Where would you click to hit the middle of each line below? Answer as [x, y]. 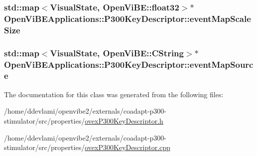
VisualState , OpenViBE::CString [117, 53]
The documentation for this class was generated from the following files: [114, 94]
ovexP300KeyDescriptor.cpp [128, 147]
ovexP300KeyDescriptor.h [124, 120]
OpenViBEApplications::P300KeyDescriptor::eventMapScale [128, 18]
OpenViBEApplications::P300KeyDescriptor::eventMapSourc [129, 64]
